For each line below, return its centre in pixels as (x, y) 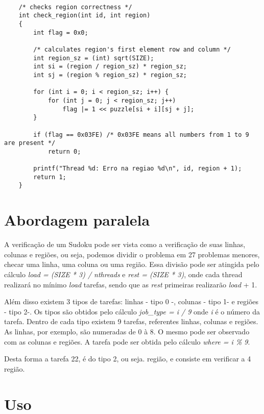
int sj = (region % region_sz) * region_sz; (110, 75)
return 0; (64, 151)
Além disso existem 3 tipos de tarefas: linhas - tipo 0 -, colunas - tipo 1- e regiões (131, 301)
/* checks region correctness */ (75, 7)
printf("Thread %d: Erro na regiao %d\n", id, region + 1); (138, 169)
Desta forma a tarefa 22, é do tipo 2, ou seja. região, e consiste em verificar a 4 (128, 359)
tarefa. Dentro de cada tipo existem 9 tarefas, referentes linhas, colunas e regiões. (131, 321)
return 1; (50, 177)
